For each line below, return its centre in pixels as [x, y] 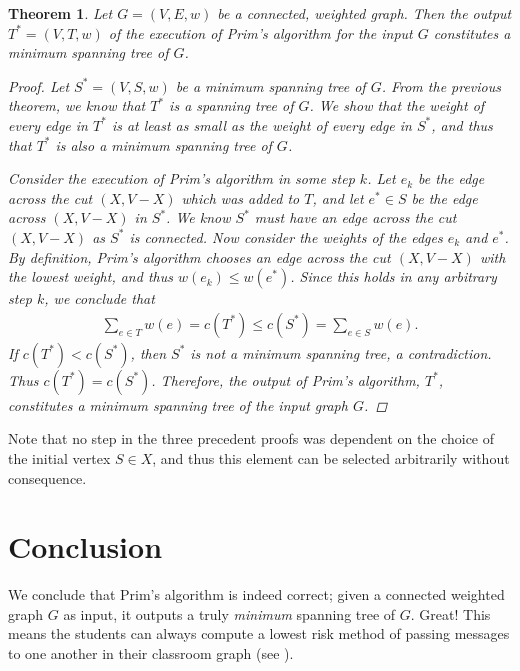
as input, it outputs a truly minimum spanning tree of [229, 613]
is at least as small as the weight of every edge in [261, 124]
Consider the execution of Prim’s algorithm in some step [181, 178]
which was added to [240, 197]
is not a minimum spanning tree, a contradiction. [341, 352]
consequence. [47, 477]
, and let [338, 197]
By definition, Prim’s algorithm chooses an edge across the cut [199, 256]
